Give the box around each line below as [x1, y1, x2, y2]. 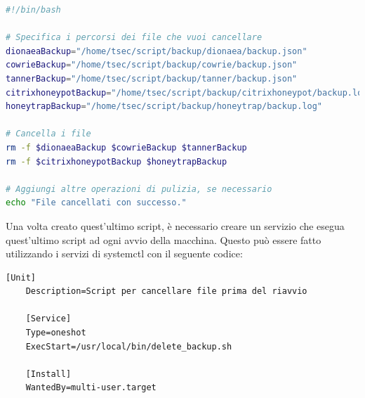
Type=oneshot [25, 328, 86, 338]
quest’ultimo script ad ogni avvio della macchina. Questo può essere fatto [6, 232, 321, 247]
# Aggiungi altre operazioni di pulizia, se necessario [6, 184, 272, 194]
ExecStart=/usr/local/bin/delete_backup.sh [25, 341, 232, 352]
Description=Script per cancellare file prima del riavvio [25, 286, 307, 297]
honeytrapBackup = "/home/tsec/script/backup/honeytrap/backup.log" [6, 101, 323, 112]
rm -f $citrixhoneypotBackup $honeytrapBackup [6, 156, 227, 167]
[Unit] [6, 272, 36, 283]
